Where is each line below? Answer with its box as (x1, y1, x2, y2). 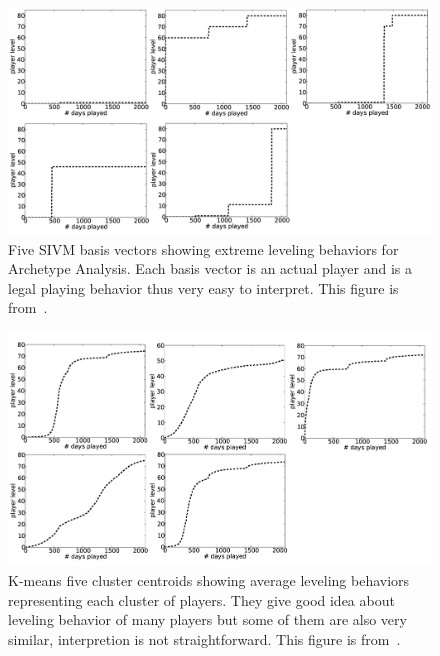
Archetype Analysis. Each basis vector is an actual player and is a (8, 258, 413, 279)
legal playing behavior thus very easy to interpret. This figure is (8, 277, 399, 298)
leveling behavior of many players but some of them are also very (8, 609, 407, 630)
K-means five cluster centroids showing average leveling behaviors (8, 570, 410, 591)
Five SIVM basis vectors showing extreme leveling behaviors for (8, 238, 399, 259)
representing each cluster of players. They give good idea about (8, 589, 395, 610)
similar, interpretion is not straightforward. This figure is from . (8, 628, 401, 649)
